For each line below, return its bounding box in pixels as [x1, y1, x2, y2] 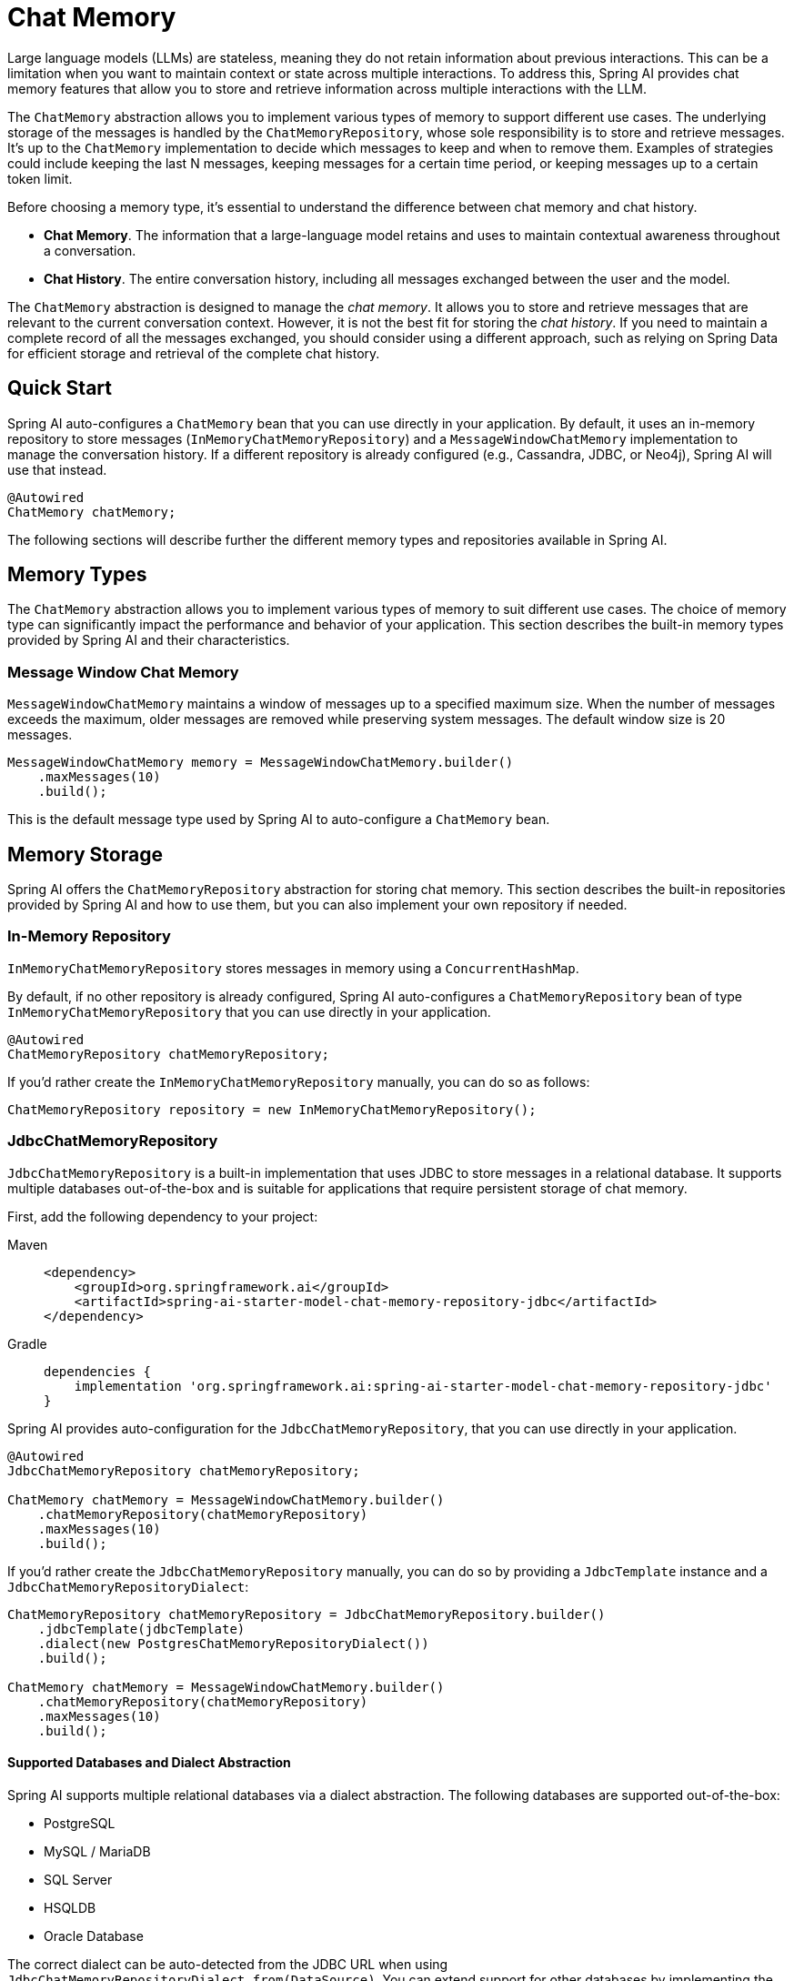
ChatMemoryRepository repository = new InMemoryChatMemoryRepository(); [7, 1101, 537, 1117]
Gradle [7, 1335, 47, 1352]
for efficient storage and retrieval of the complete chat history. [7, 345, 380, 361]
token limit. [7, 170, 73, 186]
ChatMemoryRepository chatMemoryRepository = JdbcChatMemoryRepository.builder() [7, 1606, 606, 1622]
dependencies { [44, 1363, 152, 1379]
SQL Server [44, 1871, 113, 1887]
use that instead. [7, 461, 107, 478]
